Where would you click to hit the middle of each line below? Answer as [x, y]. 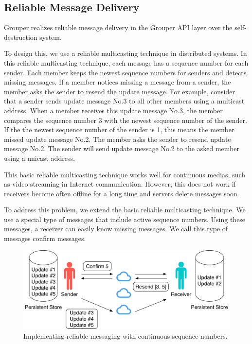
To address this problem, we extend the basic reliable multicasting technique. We [125, 210]
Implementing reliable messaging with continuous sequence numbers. [126, 335]
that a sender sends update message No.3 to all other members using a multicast [124, 101]
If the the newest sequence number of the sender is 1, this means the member [119, 129]
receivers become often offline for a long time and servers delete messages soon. [122, 193]
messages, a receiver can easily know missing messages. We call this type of [116, 229]
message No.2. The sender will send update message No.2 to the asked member [122, 148]
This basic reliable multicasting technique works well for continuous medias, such [125, 174]
